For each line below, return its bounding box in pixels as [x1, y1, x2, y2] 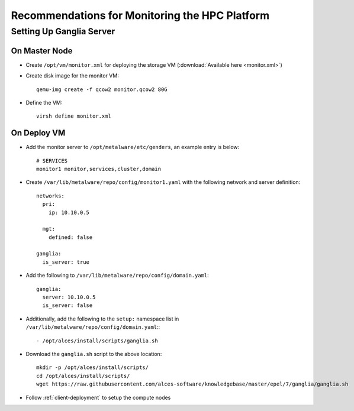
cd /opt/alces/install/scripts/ [36, 373, 130, 379]
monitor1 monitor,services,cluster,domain [36, 166, 162, 172]
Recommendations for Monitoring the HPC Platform [11, 9, 269, 22]
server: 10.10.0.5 [42, 294, 96, 301]
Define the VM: [25, 99, 63, 106]
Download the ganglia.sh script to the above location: [25, 351, 162, 357]
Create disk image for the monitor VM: [25, 72, 120, 79]
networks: [36, 192, 65, 199]
